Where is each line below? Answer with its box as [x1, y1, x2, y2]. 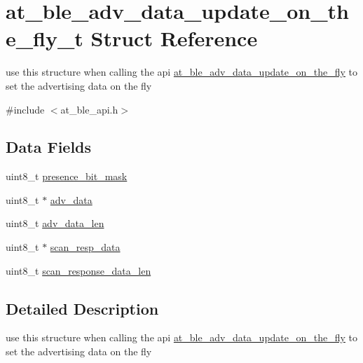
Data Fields [6, 136, 92, 158]
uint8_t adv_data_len [6, 216, 104, 231]
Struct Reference [90, 24, 258, 53]
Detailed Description [6, 297, 159, 319]
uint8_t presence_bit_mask [6, 169, 128, 184]
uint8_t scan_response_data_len [6, 263, 151, 278]
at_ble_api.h [60, 102, 118, 116]
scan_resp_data [50, 240, 121, 254]
